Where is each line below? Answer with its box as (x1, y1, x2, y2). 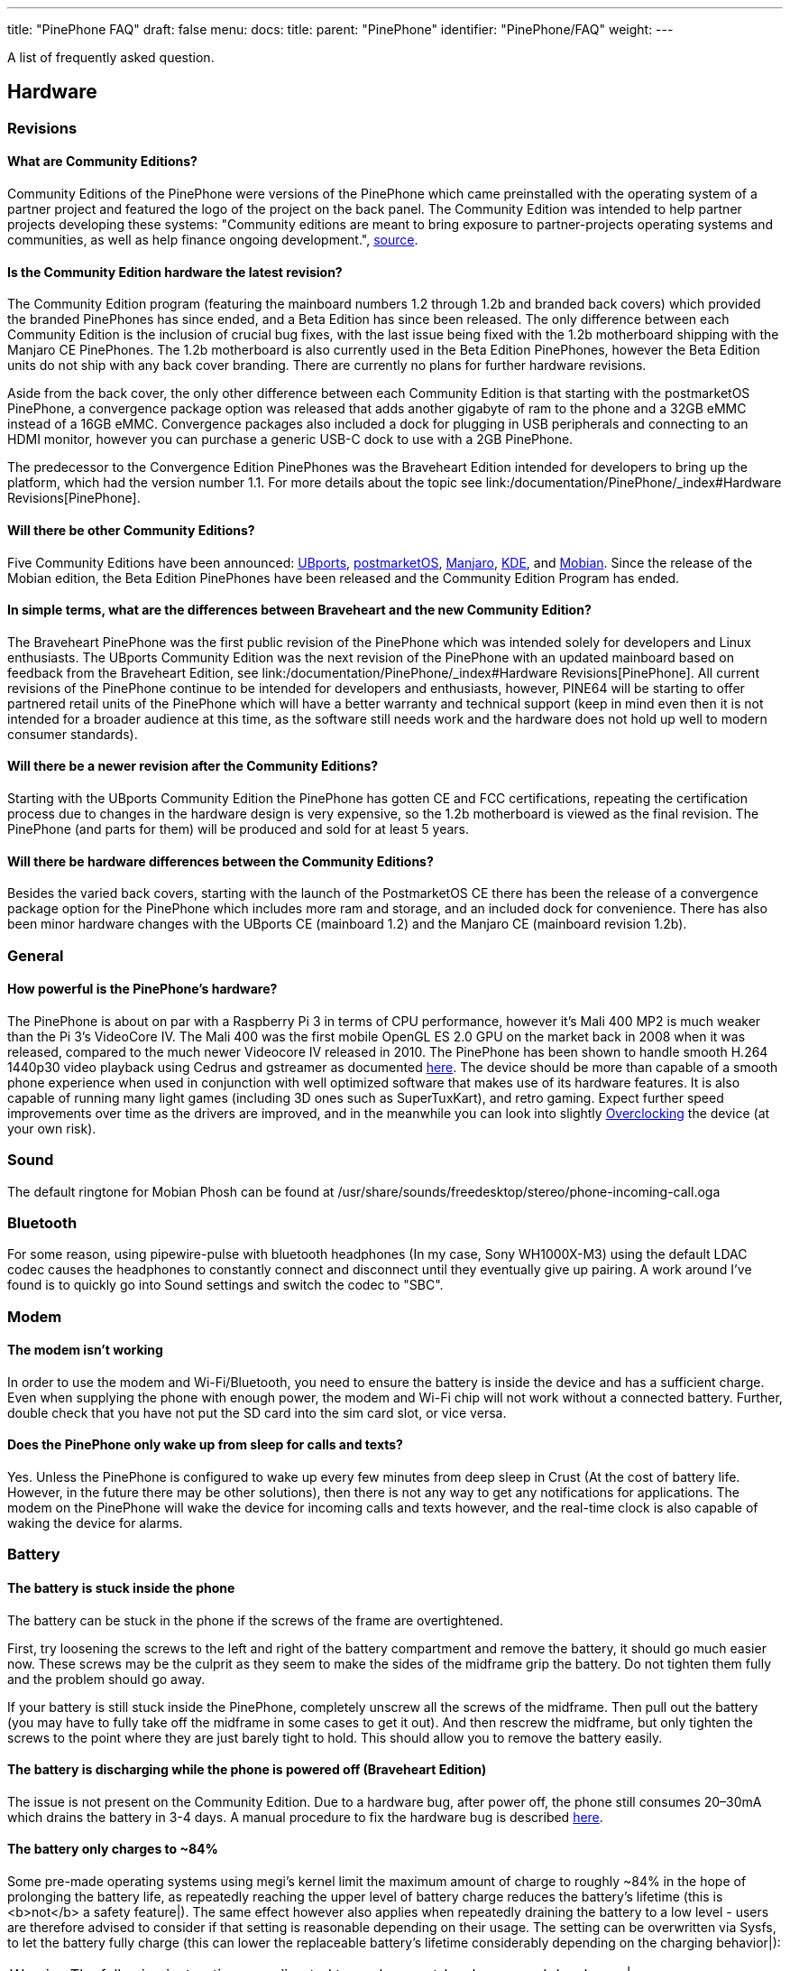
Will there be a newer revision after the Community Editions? (7, 758, 379, 774)
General (7, 946, 64, 965)
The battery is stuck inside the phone (7, 1580, 235, 1596)
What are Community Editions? (7, 153, 197, 170)
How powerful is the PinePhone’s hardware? (7, 981, 278, 997)
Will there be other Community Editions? (7, 522, 255, 538)
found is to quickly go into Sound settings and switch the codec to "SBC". (7, 1277, 444, 1293)
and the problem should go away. (7, 1670, 206, 1687)
